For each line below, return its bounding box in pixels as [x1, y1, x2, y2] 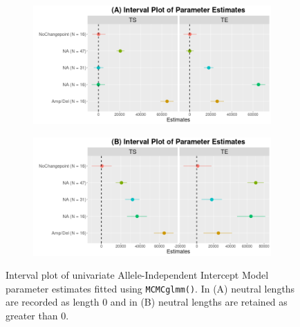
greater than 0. [6, 308, 69, 323]
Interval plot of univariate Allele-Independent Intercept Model [6, 268, 269, 282]
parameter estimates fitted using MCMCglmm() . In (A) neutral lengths [6, 281, 295, 295]
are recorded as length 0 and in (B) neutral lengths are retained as [6, 295, 288, 309]
